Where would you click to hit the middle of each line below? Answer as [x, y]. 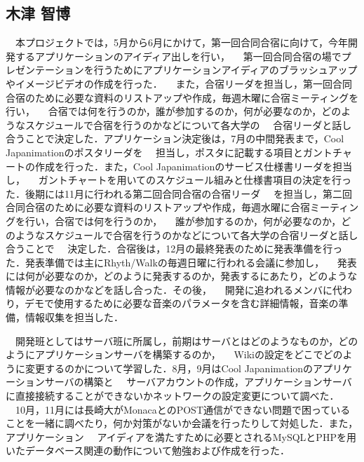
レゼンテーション [45, 70]
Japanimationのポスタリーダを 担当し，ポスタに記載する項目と [155, 152]
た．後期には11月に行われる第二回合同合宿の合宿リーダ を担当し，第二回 [179, 193]
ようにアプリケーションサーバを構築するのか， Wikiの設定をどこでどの [174, 354]
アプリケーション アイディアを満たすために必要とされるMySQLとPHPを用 [181, 436]
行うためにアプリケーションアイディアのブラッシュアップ [225, 70]
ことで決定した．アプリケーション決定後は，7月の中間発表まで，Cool [184, 138]
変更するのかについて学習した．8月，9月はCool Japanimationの [169, 368]
